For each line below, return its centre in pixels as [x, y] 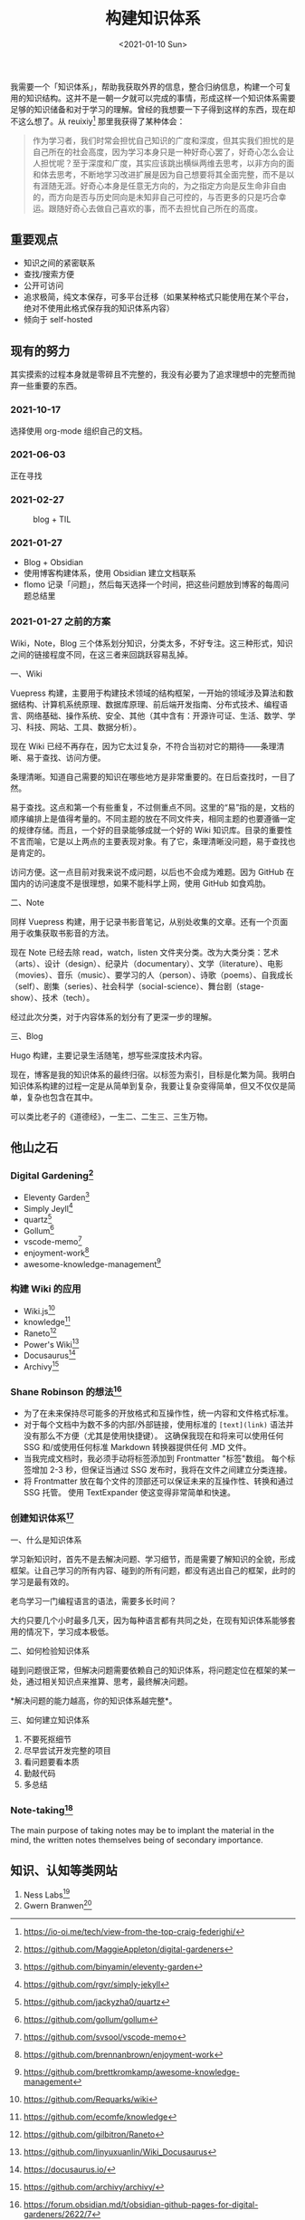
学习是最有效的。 [42, 1582]
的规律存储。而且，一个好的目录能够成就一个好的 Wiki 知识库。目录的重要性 [152, 830]
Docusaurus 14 [49, 1355]
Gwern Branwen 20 [57, 1905]
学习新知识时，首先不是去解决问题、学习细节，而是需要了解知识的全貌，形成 [153, 1560]
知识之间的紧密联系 [59, 263]
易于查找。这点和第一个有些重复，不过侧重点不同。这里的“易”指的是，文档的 [152, 807]
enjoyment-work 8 [56, 1252]
